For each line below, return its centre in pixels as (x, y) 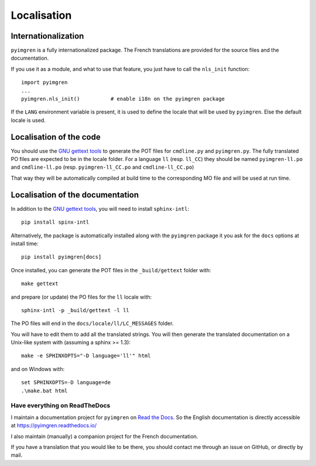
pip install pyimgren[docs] (61, 257)
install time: (25, 244)
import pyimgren (44, 83)
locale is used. (28, 120)
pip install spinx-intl (55, 222)
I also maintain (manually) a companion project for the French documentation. (104, 436)
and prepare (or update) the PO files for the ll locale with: (81, 297)
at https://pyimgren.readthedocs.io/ (54, 426)
